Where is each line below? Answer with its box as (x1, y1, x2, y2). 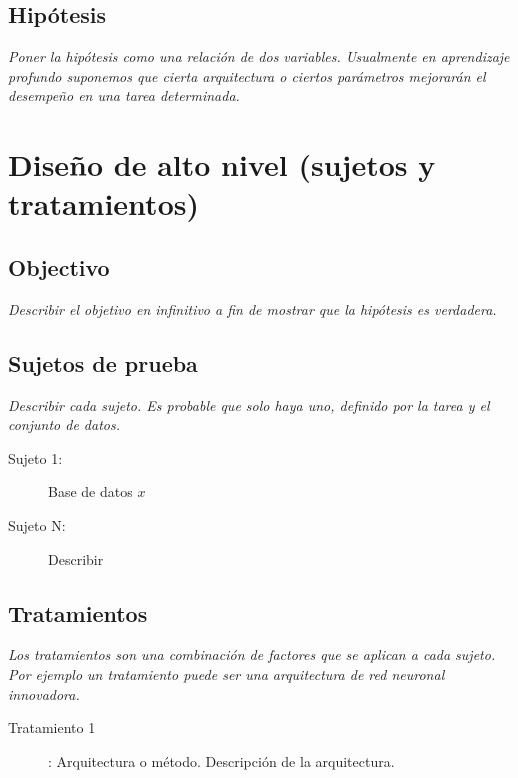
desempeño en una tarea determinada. (8, 85, 240, 106)
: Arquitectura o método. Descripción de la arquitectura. (48, 750, 395, 771)
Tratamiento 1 (8, 717, 96, 738)
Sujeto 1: (8, 447, 63, 468)
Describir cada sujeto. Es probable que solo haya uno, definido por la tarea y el (8, 394, 490, 415)
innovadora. (8, 683, 80, 704)
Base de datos (48, 481, 133, 502)
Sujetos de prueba (8, 347, 198, 378)
